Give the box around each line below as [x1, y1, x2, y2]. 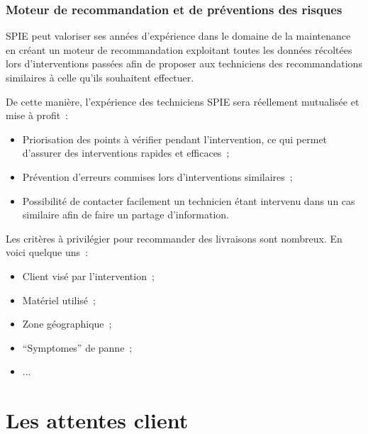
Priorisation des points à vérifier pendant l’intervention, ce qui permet [22, 131, 328, 146]
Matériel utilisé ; [22, 292, 96, 307]
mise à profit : [6, 108, 69, 123]
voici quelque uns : [6, 245, 88, 260]
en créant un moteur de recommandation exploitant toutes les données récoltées [6, 42, 352, 57]
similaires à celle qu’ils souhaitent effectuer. [6, 70, 194, 84]
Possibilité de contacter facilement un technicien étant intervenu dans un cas [22, 193, 355, 208]
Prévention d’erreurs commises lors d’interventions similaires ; [22, 169, 293, 184]
